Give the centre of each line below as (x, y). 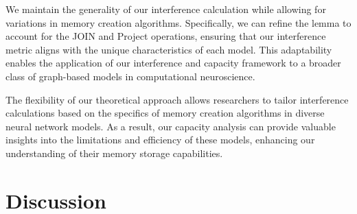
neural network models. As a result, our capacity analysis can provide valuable (171, 126)
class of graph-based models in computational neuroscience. (130, 76)
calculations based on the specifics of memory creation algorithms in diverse (165, 113)
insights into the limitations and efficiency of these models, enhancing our (160, 140)
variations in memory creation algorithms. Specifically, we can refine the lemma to (178, 22)
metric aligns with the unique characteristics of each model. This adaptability (169, 49)
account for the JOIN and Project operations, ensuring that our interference (166, 36)
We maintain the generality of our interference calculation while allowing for (166, 9)
